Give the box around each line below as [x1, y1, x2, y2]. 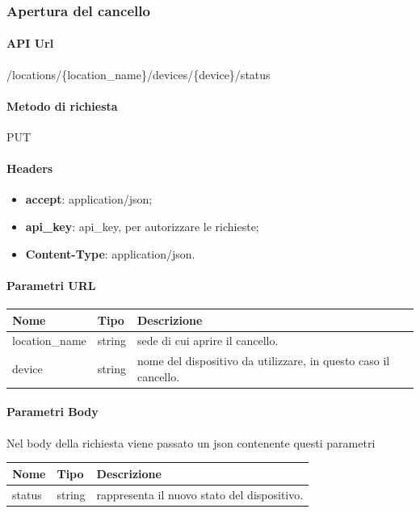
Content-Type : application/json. [25, 245, 195, 262]
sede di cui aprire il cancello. [136, 332, 279, 349]
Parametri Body [6, 403, 99, 420]
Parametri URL [6, 276, 96, 293]
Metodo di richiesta [6, 97, 118, 114]
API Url [6, 35, 54, 52]
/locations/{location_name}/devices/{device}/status [6, 65, 271, 82]
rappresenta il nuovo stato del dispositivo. [96, 486, 304, 502]
